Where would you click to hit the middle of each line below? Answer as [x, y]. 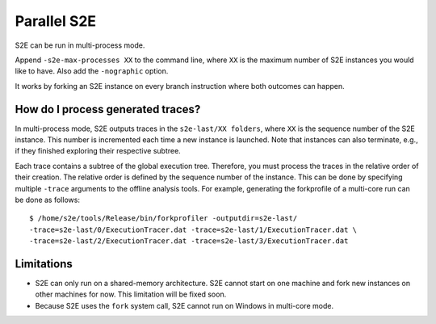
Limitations [44, 264]
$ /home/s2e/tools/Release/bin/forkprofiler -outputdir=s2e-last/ [163, 219]
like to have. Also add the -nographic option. [92, 71]
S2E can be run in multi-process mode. [80, 45]
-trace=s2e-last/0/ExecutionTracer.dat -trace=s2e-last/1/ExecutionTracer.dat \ [193, 229]
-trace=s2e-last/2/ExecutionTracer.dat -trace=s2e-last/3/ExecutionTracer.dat [189, 241]
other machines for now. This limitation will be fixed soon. [131, 294]
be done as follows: [48, 200]
